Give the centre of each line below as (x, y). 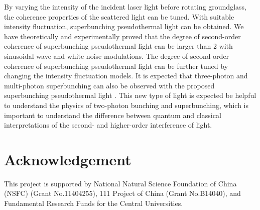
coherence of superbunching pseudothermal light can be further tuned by (116, 66)
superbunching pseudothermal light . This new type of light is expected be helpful (130, 95)
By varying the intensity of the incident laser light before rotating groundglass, (125, 7)
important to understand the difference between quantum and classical (113, 115)
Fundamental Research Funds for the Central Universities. (94, 203)
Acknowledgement (68, 159)
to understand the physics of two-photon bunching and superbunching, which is (126, 105)
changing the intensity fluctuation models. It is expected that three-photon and (126, 76)
